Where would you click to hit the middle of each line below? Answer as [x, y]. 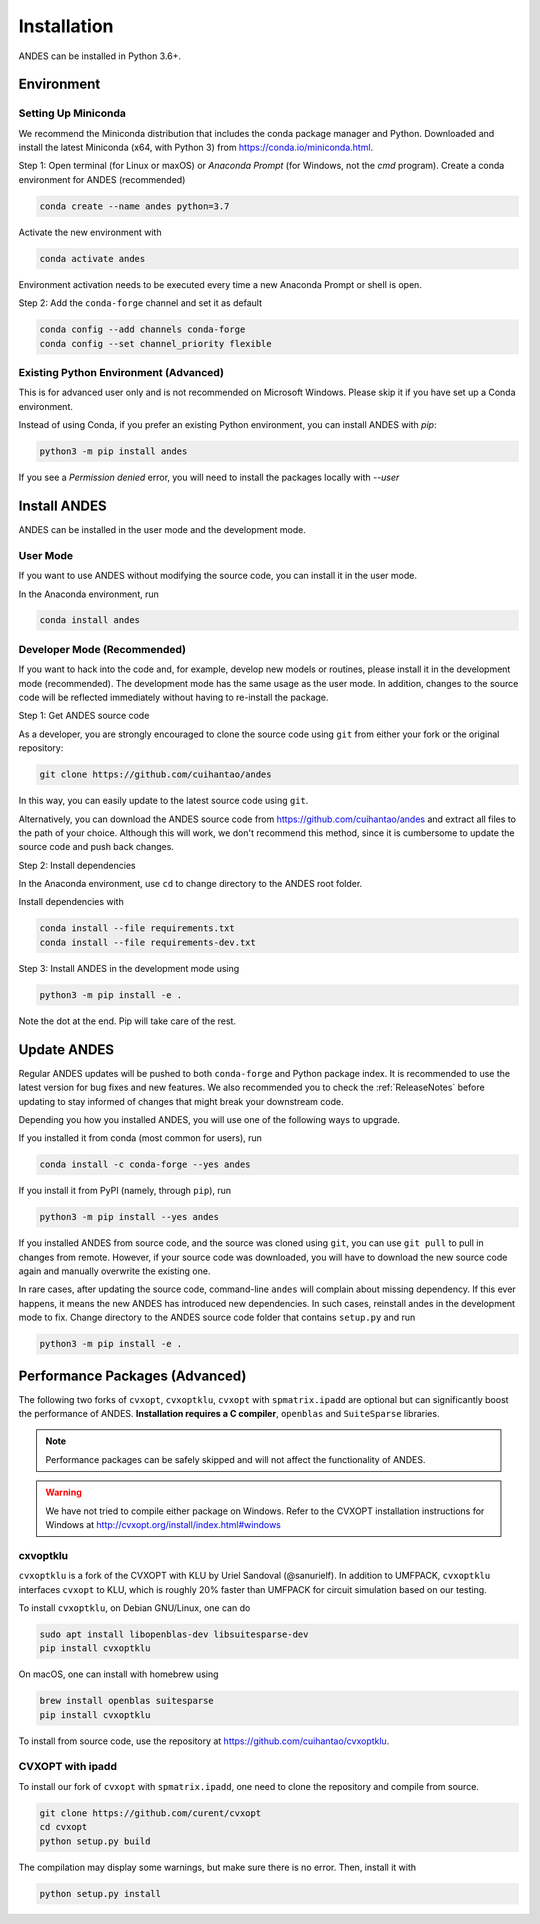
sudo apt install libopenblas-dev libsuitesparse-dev [174, 1634]
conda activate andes [92, 258]
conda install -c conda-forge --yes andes [145, 1164]
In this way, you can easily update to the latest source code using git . [163, 801]
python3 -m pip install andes [113, 451]
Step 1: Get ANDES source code [84, 716]
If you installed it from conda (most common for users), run [140, 1138]
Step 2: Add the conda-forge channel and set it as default [140, 303]
